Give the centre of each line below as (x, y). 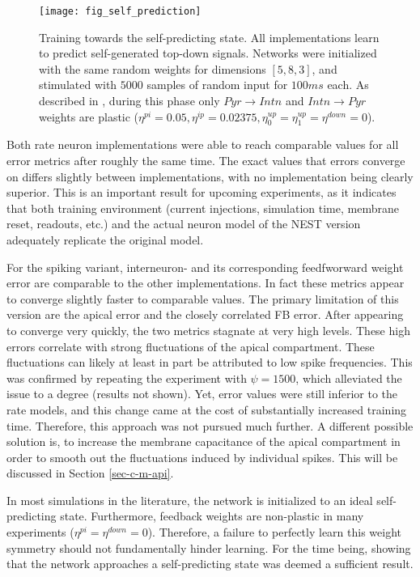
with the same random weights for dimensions (153, 68)
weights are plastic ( (89, 116)
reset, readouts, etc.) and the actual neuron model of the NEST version (184, 224)
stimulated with (78, 85)
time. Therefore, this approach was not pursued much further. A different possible (210, 425)
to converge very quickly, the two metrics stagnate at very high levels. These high (208, 330)
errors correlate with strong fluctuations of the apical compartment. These (191, 346)
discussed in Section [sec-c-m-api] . (90, 473)
